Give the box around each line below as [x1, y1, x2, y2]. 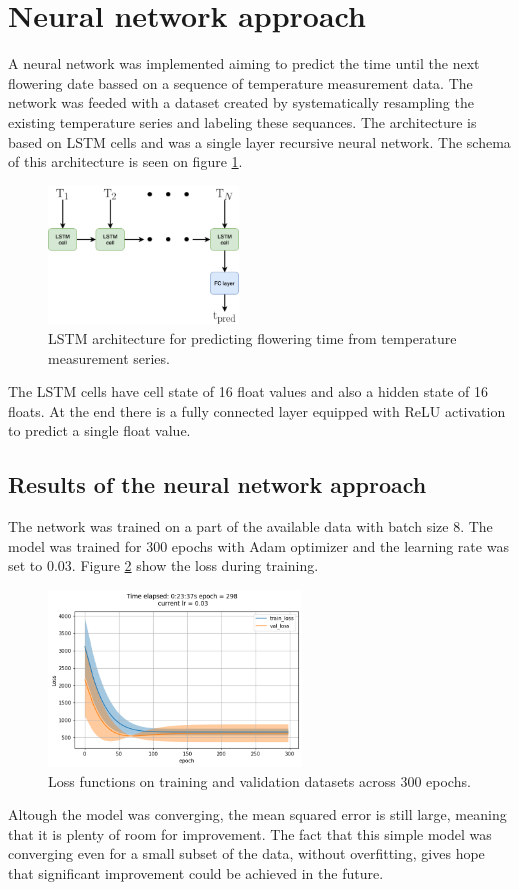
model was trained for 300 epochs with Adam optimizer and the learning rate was [8, 535, 509, 556]
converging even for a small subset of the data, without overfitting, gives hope [8, 843, 485, 864]
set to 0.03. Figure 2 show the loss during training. [8, 555, 319, 576]
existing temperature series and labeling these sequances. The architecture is [8, 111, 477, 132]
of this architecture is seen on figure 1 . [8, 151, 243, 172]
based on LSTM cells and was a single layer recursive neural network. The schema [8, 131, 511, 152]
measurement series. [48, 347, 170, 368]
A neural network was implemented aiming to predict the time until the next [8, 53, 480, 74]
